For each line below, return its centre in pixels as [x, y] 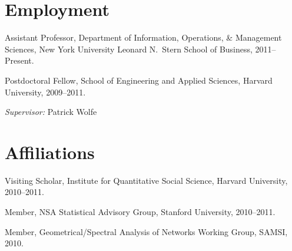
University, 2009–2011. [45, 92]
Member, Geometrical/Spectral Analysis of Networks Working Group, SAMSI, [146, 231]
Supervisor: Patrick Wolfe [51, 112]
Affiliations [50, 152]
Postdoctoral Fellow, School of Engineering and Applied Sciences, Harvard [139, 80]
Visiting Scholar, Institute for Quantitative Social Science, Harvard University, [146, 180]
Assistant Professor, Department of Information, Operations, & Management [143, 37]
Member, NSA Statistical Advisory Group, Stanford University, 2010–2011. [140, 212]
